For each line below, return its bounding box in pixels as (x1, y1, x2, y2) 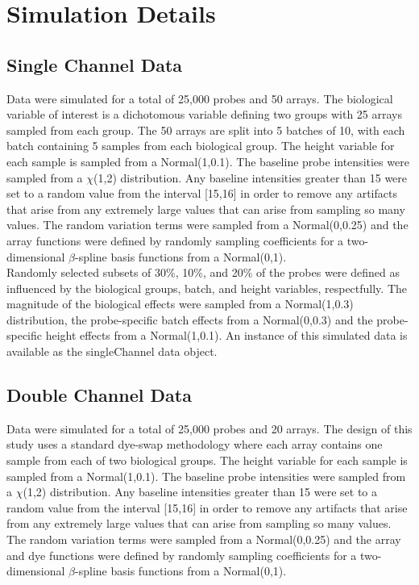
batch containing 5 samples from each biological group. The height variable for (6, 137, 395, 154)
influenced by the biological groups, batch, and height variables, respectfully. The (6, 279, 408, 296)
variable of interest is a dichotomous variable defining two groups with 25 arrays (6, 106, 403, 123)
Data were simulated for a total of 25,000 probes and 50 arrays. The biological (6, 90, 393, 107)
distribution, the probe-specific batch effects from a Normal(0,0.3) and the (6, 311, 373, 328)
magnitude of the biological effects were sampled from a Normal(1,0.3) (6, 295, 354, 312)
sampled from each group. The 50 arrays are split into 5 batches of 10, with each (6, 121, 405, 138)
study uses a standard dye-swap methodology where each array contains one (6, 436, 383, 453)
